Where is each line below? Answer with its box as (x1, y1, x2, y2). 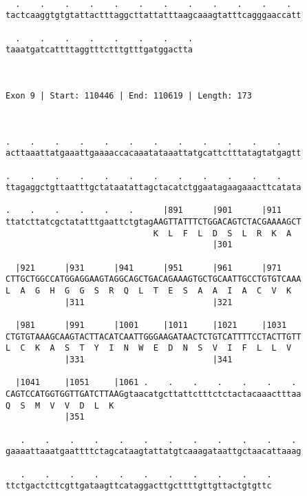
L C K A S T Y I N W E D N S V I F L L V (6, 343, 292, 353)
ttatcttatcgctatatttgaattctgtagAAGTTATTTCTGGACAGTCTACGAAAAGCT (6, 217, 301, 227)
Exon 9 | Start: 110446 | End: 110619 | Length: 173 (6, 90, 252, 101)
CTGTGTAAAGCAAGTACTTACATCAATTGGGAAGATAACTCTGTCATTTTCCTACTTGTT (6, 331, 301, 342)
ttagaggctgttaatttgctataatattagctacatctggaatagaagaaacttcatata (6, 183, 301, 193)
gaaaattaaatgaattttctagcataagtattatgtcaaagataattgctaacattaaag (6, 446, 301, 457)
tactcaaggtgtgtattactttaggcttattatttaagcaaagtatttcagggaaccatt (6, 10, 301, 21)
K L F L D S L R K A (153, 228, 292, 238)
